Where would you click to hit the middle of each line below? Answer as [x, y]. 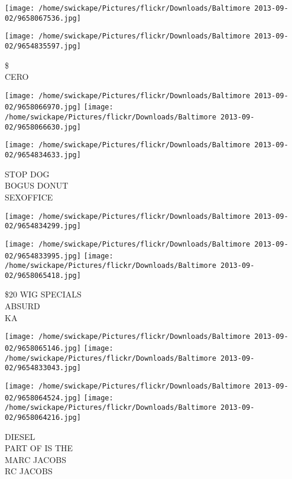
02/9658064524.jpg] [43, 398]
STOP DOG [27, 174]
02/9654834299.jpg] [43, 226]
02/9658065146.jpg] [43, 348]
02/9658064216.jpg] [43, 417]
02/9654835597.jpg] [43, 46]
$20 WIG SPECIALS [43, 294]
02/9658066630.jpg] [43, 127]
